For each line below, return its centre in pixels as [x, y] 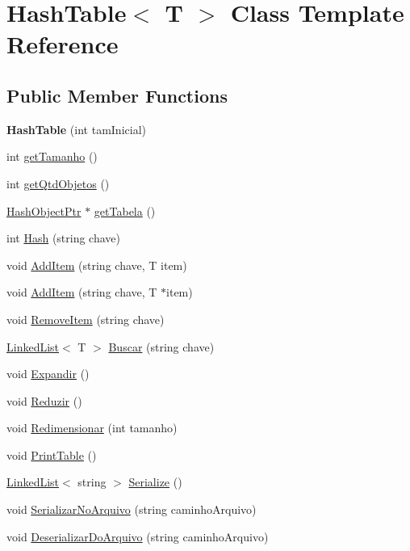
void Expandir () [48, 374]
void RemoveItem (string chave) [86, 319]
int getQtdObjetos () [58, 183]
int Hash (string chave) [63, 238]
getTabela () [125, 210]
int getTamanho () [52, 156]
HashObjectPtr [44, 210]
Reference [63, 44]
